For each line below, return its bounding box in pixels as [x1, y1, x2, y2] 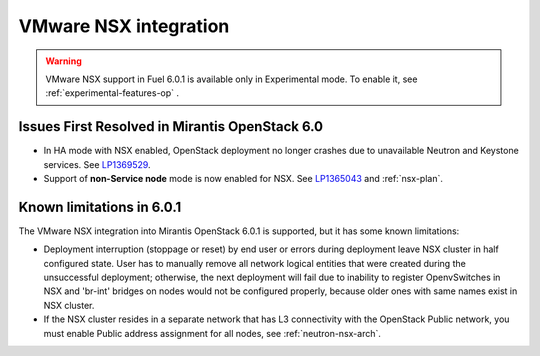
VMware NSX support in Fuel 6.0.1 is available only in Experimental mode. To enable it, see [45, 73, 418, 85]
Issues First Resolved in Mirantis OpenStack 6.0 [18, 118, 324, 135]
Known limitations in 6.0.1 [18, 198, 182, 215]
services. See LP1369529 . [43, 158, 151, 170]
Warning [45, 55, 82, 67]
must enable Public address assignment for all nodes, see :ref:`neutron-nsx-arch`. [43, 327, 382, 339]
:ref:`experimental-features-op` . [45, 87, 180, 99]
